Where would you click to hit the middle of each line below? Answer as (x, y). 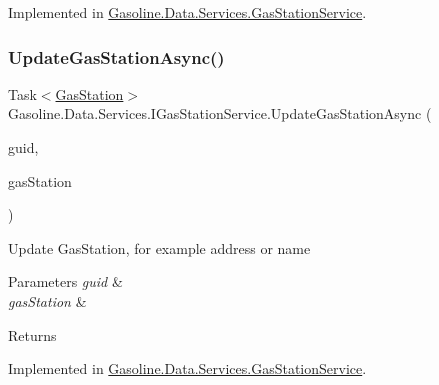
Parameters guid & (65, 281)
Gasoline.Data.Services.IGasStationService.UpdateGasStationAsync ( (220, 113)
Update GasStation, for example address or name (159, 247)
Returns (32, 334)
